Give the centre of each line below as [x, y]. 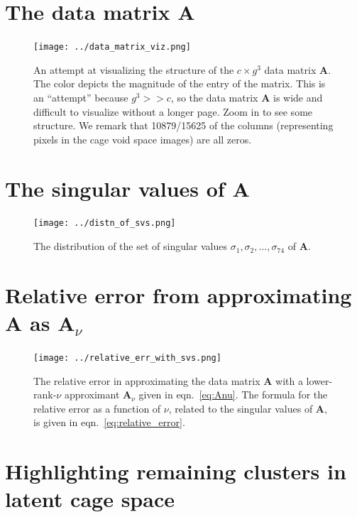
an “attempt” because [81, 97]
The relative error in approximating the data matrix [147, 380]
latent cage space [90, 499]
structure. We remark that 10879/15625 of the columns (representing [183, 125]
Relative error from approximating [178, 294]
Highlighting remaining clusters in [176, 471]
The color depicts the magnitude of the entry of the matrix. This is [180, 83]
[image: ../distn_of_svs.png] [105, 223]
